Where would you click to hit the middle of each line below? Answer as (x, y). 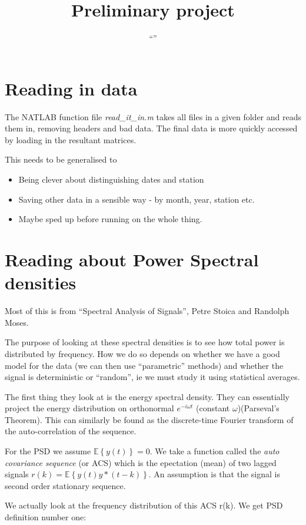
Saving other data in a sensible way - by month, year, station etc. (137, 199)
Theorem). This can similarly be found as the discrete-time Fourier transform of (149, 419)
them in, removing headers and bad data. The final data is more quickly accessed (151, 128)
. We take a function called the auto (214, 451)
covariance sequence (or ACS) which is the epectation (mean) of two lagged (141, 462)
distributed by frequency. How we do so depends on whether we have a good (142, 353)
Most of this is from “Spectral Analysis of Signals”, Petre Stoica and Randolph (147, 311)
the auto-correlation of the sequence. (71, 431)
